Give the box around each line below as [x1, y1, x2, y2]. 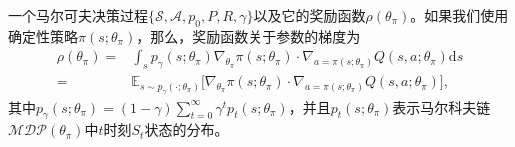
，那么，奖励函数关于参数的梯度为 [136, 25, 361, 46]
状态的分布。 [144, 119, 229, 140]
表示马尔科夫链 [392, 96, 491, 117]
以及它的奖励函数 [253, 5, 366, 25]
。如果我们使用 [410, 5, 509, 25]
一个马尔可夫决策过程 [8, 5, 148, 25]
